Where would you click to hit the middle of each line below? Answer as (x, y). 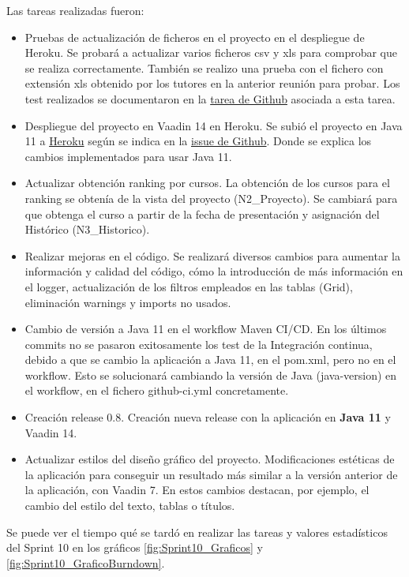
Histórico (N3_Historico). (87, 229)
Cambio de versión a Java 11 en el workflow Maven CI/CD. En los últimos (206, 329)
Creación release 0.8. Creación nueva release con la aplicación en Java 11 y (208, 417)
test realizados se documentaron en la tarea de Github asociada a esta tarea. (210, 98)
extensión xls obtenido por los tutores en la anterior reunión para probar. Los (212, 83)
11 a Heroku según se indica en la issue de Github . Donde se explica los (198, 141)
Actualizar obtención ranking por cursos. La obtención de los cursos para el (207, 183)
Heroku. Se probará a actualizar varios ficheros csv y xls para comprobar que (211, 52)
